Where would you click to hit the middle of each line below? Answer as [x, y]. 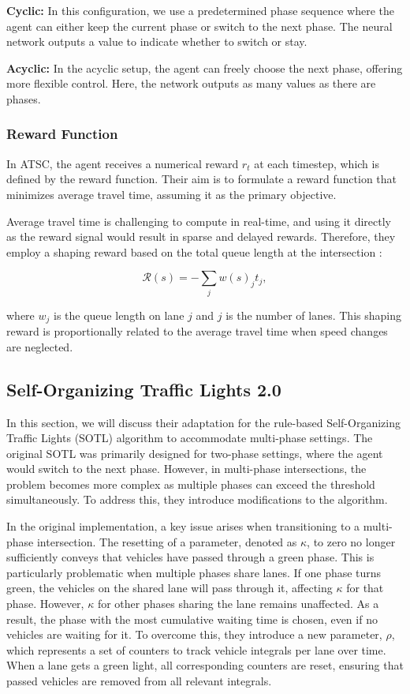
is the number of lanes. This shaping [313, 315]
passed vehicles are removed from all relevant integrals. [139, 681]
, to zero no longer [351, 541]
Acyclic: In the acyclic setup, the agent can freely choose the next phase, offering [205, 68]
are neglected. [40, 346]
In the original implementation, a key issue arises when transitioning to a [183, 526]
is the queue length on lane [119, 315]
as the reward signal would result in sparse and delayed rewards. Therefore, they [201, 236]
